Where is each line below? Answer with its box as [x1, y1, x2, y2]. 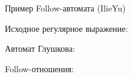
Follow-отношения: [5, 62, 74, 75]
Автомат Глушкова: [5, 42, 75, 55]
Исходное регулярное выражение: [5, 22, 128, 34]
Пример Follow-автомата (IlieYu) [5, 2, 126, 14]
